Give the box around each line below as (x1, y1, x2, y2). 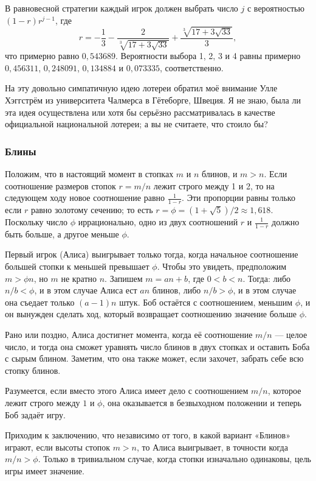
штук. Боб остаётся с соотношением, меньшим (119, 295, 293, 308)
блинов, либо (152, 284, 201, 297)
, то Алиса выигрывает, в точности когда (137, 440, 288, 453)
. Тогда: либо (242, 272, 291, 284)
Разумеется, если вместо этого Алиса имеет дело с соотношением (5, 384, 249, 397)
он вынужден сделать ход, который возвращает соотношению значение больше (5, 307, 297, 320)
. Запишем (105, 272, 143, 284)
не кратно (61, 272, 97, 284)
